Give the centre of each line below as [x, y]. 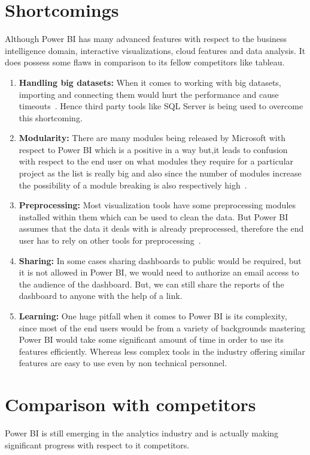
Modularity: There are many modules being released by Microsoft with [152, 138]
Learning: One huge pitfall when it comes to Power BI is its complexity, [153, 316]
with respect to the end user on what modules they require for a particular [156, 161]
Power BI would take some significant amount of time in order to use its [151, 339]
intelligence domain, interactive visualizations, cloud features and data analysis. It [155, 50]
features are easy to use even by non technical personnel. [123, 363]
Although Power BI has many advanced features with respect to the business [146, 39]
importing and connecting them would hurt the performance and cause [149, 94]
